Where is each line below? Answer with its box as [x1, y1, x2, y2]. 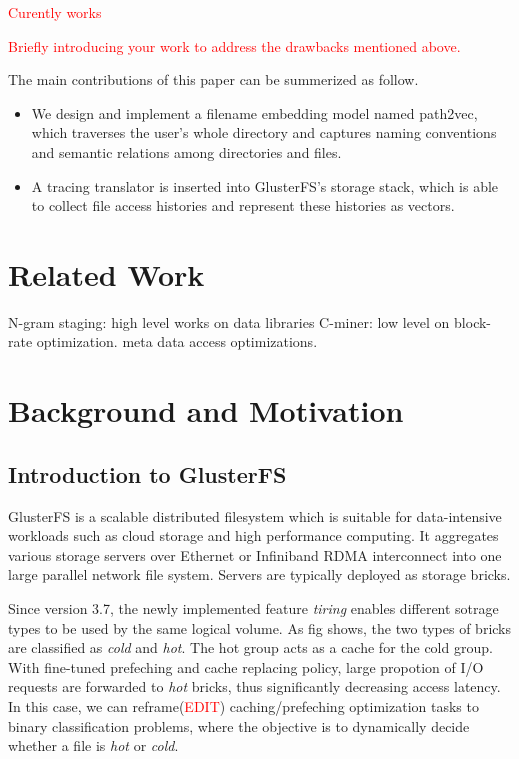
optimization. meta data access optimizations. [36, 331, 318, 352]
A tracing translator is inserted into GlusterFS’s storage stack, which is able [31, 175, 499, 196]
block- [454, 311, 492, 332]
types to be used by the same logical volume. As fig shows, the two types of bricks [8, 617, 512, 638]
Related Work [8, 253, 205, 294]
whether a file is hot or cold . [8, 735, 179, 756]
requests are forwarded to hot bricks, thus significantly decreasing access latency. [8, 676, 501, 697]
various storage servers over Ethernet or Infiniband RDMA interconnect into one [8, 544, 502, 565]
